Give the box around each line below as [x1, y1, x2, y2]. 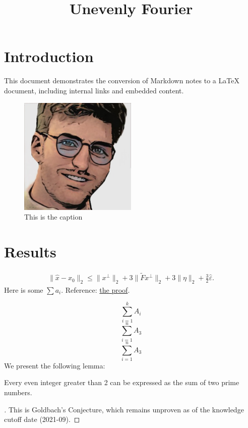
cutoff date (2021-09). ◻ [4, 414, 80, 424]
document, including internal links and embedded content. [4, 85, 184, 95]
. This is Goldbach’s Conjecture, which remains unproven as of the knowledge [4, 404, 244, 414]
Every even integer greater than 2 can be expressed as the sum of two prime [4, 377, 239, 388]
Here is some [4, 284, 43, 295]
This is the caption [24, 211, 83, 222]
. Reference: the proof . [61, 284, 130, 295]
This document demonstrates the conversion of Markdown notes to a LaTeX [4, 75, 239, 86]
